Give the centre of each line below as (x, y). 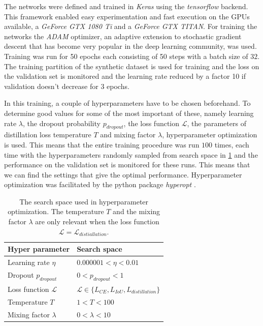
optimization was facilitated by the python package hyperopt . (100, 184)
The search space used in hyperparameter (84, 201)
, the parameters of (217, 123)
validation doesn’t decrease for (51, 86)
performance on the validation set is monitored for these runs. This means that (127, 165)
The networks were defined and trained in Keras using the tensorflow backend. (126, 6)
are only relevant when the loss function (97, 221)
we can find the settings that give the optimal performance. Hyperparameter (123, 174)
